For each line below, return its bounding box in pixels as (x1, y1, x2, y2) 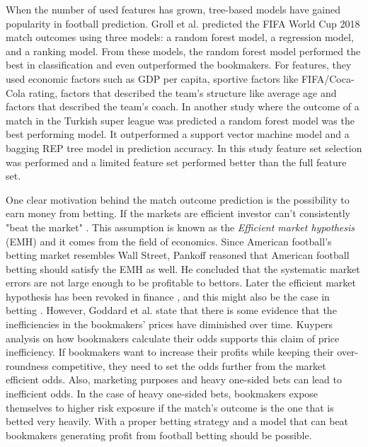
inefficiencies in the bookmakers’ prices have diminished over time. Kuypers (6, 317, 333, 332)
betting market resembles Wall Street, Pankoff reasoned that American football (6, 248, 350, 262)
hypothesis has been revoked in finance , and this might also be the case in (6, 289, 330, 303)
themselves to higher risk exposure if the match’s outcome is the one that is (6, 400, 334, 414)
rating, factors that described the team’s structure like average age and (28, 85, 337, 100)
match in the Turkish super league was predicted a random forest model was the (6, 112, 355, 127)
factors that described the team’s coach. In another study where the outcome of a (6, 99, 360, 114)
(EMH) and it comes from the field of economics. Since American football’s (6, 233, 332, 248)
